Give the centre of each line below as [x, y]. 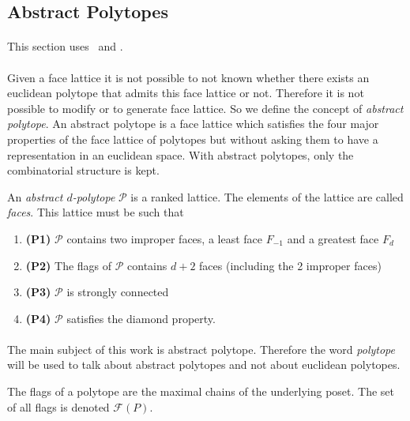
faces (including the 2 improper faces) [290, 265]
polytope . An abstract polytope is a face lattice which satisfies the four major [193, 124]
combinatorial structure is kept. [83, 170]
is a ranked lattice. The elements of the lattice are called [267, 196]
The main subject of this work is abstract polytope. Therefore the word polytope [201, 349]
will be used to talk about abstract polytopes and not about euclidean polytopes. [204, 365]
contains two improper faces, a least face [164, 238]
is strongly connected [118, 292]
